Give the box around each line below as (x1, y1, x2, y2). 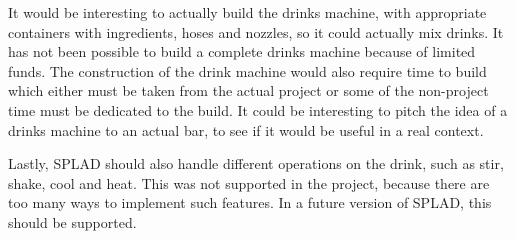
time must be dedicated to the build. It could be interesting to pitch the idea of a (8, 99, 508, 120)
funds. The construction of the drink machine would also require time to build (8, 60, 487, 81)
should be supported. (8, 211, 137, 232)
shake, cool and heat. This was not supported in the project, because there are (8, 172, 490, 193)
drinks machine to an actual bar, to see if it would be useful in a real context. (8, 119, 484, 140)
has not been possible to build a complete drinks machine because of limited (8, 41, 476, 62)
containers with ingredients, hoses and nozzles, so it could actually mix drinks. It (8, 21, 504, 42)
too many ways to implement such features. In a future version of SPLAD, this (8, 192, 492, 213)
